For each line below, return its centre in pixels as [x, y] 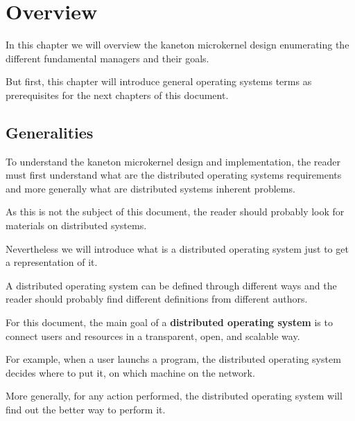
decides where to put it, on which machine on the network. [130, 372]
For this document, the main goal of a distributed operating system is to [169, 322]
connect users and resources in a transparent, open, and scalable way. [153, 335]
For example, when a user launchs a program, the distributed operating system [173, 359]
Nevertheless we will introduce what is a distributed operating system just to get [177, 248]
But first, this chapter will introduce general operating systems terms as [159, 81]
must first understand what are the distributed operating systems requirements [174, 175]
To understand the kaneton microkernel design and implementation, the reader [173, 161]
